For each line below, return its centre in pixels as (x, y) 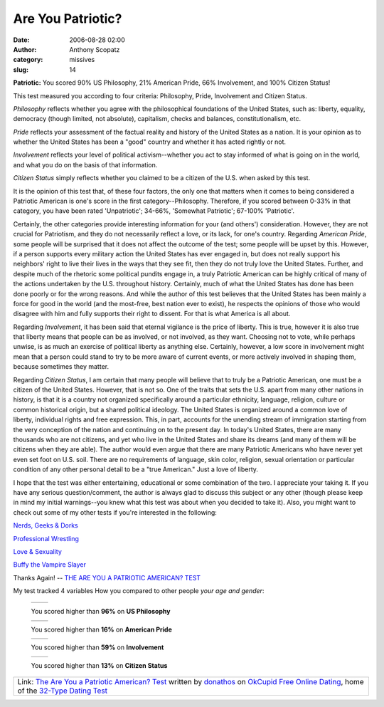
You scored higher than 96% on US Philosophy (101, 612)
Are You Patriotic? (68, 19)
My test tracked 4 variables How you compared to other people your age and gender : (139, 591)
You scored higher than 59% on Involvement (97, 647)
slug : (21, 69)
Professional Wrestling (46, 538)
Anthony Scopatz (95, 49)
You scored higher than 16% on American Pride (101, 629)
